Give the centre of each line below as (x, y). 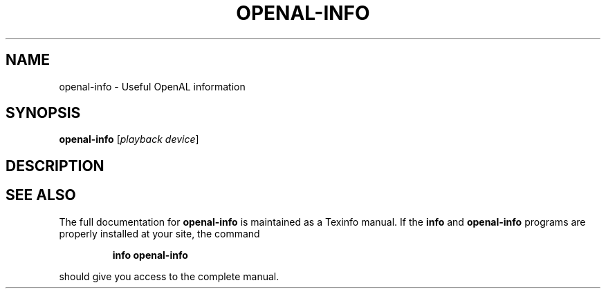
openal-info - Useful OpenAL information (152, 86)
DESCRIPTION (55, 166)
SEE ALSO (41, 195)
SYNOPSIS (43, 113)
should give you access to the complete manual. (169, 276)
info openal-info (150, 255)
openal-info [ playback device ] (129, 139)
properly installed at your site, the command (159, 233)
